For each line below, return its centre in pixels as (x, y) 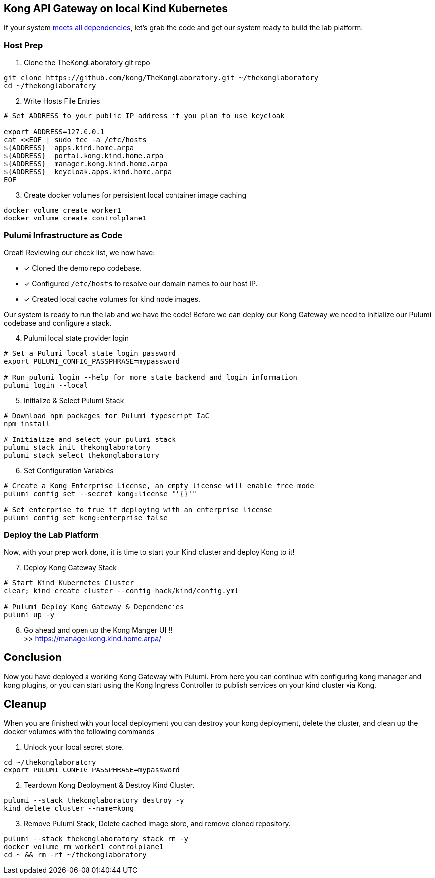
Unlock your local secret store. (74, 747)
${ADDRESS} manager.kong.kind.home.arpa (86, 164)
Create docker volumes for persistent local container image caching (135, 195)
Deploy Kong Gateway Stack (70, 567)
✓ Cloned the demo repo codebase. (83, 268)
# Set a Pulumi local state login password (90, 353)
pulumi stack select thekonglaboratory (82, 455)
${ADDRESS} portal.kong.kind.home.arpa (84, 156)
